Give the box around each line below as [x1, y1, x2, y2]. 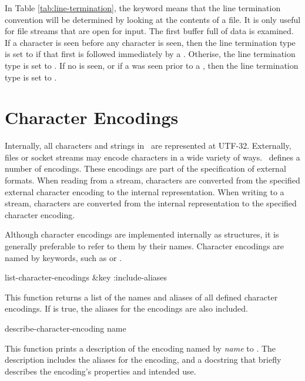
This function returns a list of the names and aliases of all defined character [5, 290, 278, 303]
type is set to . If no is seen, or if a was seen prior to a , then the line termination [5, 59, 299, 71]
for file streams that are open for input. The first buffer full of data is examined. [5, 25, 294, 37]
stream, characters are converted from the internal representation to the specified [5, 197, 297, 209]
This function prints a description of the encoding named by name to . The [5, 342, 276, 354]
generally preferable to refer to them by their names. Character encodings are [5, 240, 284, 252]
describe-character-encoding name [5, 322, 126, 334]
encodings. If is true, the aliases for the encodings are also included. [5, 302, 248, 315]
